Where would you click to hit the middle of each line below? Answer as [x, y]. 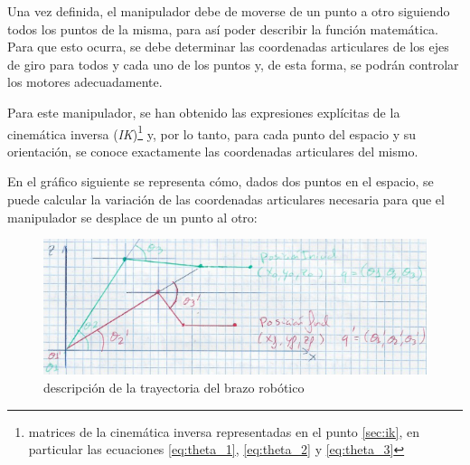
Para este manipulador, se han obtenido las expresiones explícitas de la [204, 112]
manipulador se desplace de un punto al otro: [132, 217]
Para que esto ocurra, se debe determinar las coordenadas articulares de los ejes [228, 47]
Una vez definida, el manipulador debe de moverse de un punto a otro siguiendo [229, 11]
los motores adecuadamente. [85, 82]
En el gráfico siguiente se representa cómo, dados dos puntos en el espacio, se [221, 181]
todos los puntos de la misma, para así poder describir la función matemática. [223, 28]
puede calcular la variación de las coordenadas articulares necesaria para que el [226, 199]
